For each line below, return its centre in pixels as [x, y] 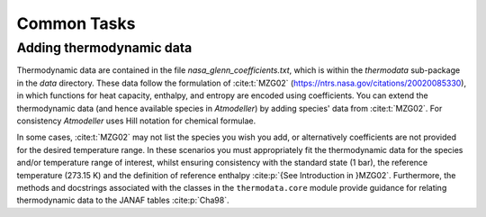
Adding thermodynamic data [104, 48]
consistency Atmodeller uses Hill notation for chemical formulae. [136, 121]
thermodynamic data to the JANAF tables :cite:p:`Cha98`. [123, 200]
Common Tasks [76, 23]
